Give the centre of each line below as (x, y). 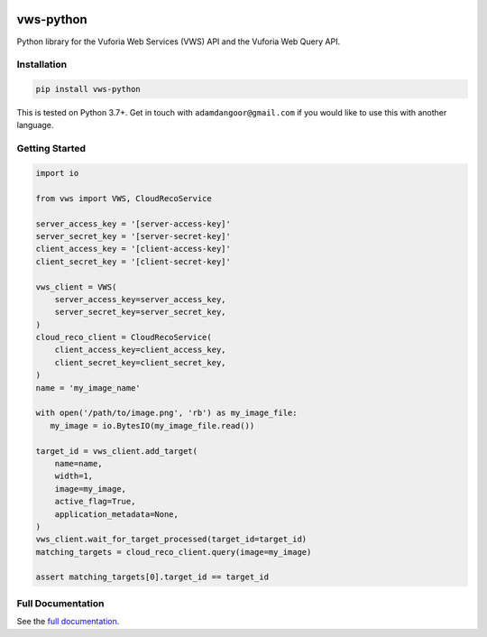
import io (57, 173)
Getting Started (51, 149)
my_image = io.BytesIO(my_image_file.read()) (152, 425)
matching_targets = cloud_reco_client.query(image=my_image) (174, 552)
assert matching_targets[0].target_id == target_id (152, 577)
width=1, (74, 476)
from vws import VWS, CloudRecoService (124, 198)
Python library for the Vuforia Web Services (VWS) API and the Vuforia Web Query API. (179, 42)
